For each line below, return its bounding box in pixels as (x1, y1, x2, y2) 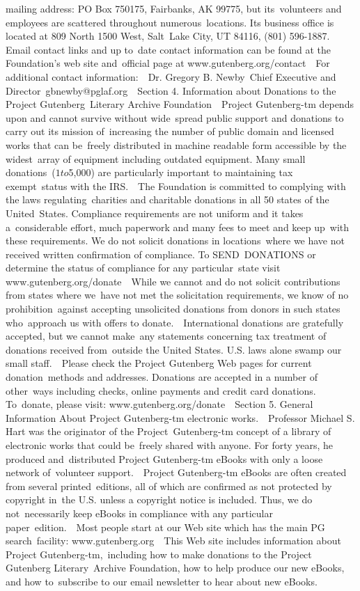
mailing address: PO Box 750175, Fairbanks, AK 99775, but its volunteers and (6, 1, 342, 15)
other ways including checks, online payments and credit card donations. (6, 383, 316, 397)
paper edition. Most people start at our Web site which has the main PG (6, 519, 325, 534)
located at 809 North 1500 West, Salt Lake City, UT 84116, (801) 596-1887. (6, 29, 330, 43)
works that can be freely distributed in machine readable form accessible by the (6, 137, 347, 152)
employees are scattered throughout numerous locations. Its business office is (6, 15, 334, 29)
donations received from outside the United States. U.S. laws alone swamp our (6, 342, 342, 356)
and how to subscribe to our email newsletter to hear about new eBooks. (6, 574, 318, 588)
